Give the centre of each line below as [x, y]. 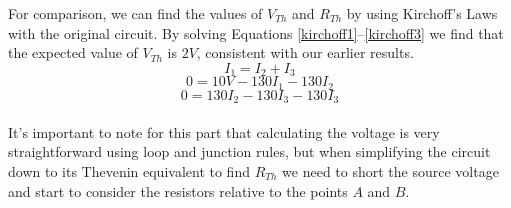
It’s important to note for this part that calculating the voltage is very [224, 131]
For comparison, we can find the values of [135, 13]
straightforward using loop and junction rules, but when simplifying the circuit [249, 151]
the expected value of [73, 52]
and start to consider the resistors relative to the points [178, 190]
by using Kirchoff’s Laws [422, 13]
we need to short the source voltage [390, 170]
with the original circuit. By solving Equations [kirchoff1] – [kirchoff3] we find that [256, 32]
